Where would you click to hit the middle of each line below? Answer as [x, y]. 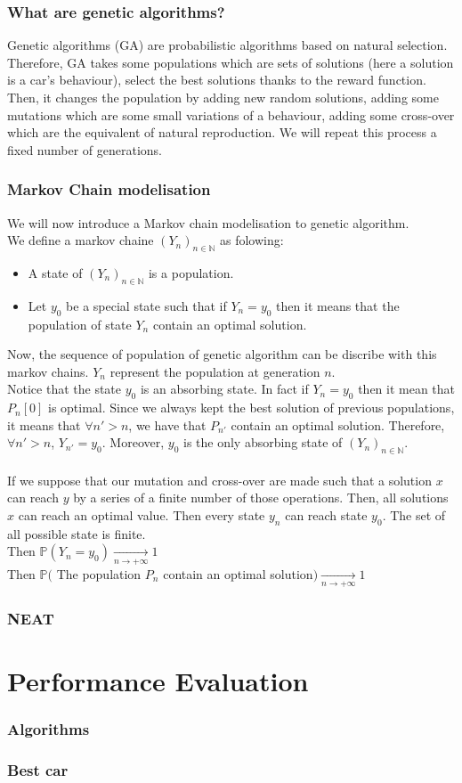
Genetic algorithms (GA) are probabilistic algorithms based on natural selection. [227, 45]
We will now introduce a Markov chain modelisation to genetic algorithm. [208, 222]
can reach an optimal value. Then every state [142, 514]
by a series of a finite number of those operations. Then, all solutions [261, 498]
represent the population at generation [215, 371]
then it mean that [407, 389]
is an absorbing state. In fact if [224, 389]
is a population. [191, 272]
